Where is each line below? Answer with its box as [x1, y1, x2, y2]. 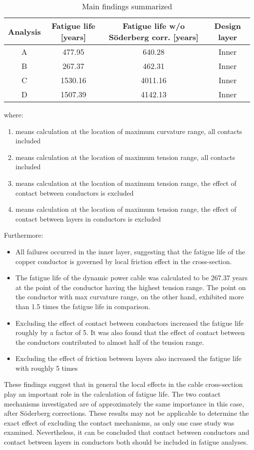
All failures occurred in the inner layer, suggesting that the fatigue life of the [15, 246, 245, 256]
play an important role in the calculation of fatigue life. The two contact [4, 389, 221, 399]
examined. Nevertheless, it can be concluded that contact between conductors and [4, 427, 250, 437]
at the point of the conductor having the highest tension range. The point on [15, 282, 246, 292]
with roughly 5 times [15, 362, 78, 373]
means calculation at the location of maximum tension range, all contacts [15, 152, 235, 162]
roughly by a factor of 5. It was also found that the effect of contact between [15, 327, 245, 337]
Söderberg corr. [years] [108, 31, 199, 43]
